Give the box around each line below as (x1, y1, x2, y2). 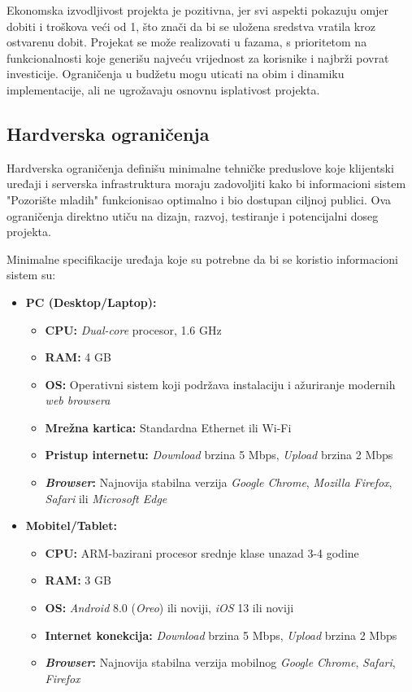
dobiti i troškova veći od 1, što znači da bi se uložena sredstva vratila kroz (7, 17, 375, 34)
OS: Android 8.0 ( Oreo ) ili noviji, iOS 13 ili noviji (45, 599, 294, 616)
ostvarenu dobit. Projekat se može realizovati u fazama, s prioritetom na (7, 33, 367, 50)
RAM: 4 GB (45, 348, 111, 366)
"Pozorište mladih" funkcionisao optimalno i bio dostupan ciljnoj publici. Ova (7, 191, 392, 208)
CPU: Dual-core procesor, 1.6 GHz (45, 321, 222, 338)
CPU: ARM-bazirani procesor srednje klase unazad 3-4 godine (45, 544, 359, 561)
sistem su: (7, 266, 56, 283)
